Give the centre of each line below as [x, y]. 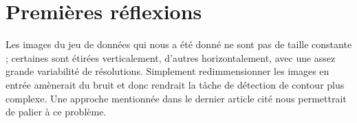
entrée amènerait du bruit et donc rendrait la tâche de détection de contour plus [175, 84]
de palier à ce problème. [56, 112]
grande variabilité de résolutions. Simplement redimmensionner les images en [167, 71]
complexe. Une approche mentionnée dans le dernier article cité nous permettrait [176, 98]
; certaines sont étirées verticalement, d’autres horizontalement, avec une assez [171, 57]
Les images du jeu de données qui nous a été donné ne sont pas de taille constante [179, 44]
